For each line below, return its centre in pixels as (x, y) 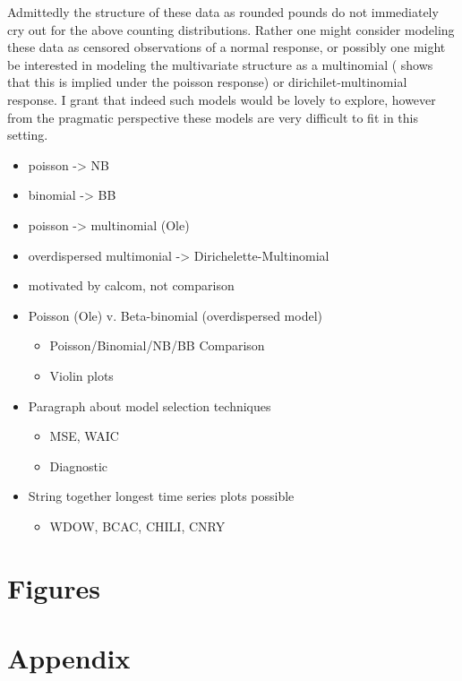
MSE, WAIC (84, 436)
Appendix (69, 658)
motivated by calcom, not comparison (131, 285)
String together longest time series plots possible (161, 496)
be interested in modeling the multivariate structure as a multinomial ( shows (220, 64)
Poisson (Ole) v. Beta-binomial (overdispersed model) (175, 315)
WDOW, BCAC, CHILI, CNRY (137, 526)
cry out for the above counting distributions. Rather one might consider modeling (231, 29)
